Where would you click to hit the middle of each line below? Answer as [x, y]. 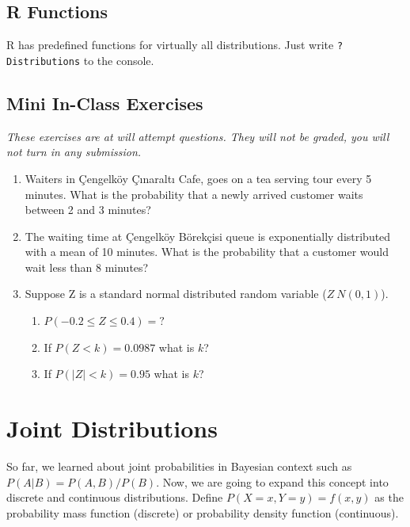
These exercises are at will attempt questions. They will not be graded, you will [198, 136]
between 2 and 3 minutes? [88, 210]
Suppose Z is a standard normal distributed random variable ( [176, 294]
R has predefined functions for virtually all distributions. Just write [170, 45]
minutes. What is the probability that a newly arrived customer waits [194, 194]
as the [389, 497]
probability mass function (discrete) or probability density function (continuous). [203, 512]
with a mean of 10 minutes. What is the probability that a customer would [207, 252]
